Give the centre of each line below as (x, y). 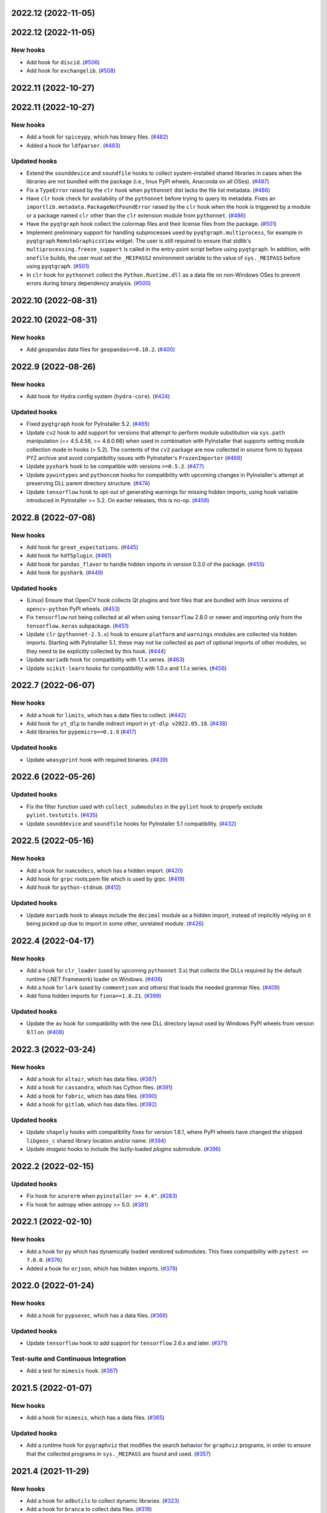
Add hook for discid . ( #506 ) (63, 62)
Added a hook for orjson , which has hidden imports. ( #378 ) (102, 1268)
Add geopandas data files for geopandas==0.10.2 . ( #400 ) (101, 350)
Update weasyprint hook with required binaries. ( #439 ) (97, 760)
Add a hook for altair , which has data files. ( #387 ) (91, 1079)
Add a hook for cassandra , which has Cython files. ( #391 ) (99, 1088)
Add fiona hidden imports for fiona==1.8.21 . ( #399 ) (94, 996)
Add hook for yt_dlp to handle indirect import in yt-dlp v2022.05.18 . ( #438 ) (127, 724)
